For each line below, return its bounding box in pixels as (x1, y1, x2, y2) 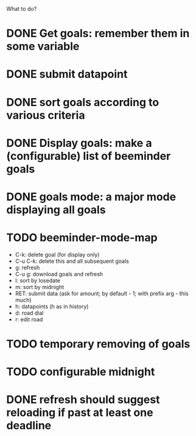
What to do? (6, 5, 37, 12)
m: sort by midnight (15, 283, 65, 290)
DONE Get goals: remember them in (6, 27, 190, 40)
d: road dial (15, 309, 44, 316)
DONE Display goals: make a (6, 136, 152, 150)
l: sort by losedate (15, 277, 61, 284)
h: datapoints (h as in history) (15, 302, 89, 310)
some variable (6, 40, 80, 54)
